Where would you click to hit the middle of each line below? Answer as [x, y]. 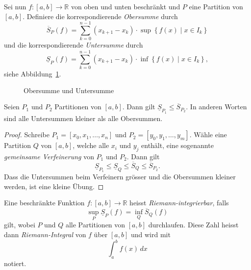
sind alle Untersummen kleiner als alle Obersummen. [83, 118]
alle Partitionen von [95, 225]
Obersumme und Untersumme [69, 90]
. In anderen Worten [216, 107]
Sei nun [15, 6]
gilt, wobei [20, 225]
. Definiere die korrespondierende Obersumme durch [100, 16]
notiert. [15, 263]
